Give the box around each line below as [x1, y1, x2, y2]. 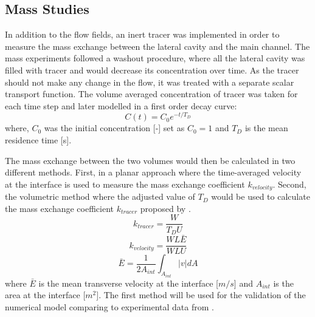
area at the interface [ [5, 288, 86, 301]
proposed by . [140, 202, 191, 214]
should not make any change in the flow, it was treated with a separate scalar [5, 75, 294, 88]
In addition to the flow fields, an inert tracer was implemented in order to [5, 28, 280, 41]
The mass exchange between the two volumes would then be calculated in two [5, 154, 296, 166]
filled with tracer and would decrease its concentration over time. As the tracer [5, 63, 299, 76]
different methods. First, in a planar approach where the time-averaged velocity [5, 166, 302, 179]
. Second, [272, 177, 306, 190]
